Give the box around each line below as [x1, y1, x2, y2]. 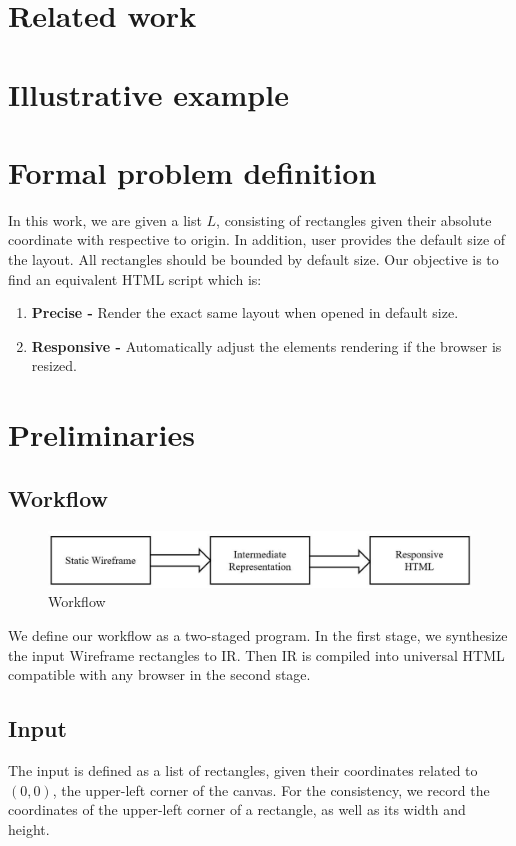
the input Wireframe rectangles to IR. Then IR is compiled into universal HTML [8, 644, 505, 665]
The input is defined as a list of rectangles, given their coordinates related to [8, 759, 478, 780]
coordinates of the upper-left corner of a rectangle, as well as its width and [8, 799, 466, 820]
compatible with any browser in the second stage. [8, 664, 311, 685]
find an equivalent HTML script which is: [8, 268, 262, 289]
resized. [31, 355, 78, 376]
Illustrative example [8, 73, 289, 114]
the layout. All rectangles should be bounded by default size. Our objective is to [8, 249, 499, 270]
